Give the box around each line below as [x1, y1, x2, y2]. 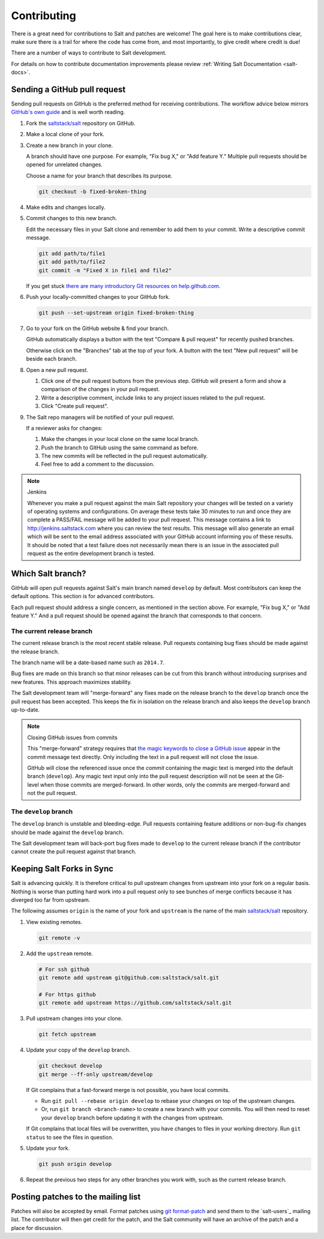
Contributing [11, 9, 76, 22]
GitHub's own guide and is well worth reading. [11, 109, 125, 116]
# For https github [38, 991, 96, 998]
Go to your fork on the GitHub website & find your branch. [26, 325, 169, 332]
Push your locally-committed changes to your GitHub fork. [26, 293, 170, 301]
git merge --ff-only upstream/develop [38, 1071, 153, 1078]
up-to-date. [11, 706, 40, 713]
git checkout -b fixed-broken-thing [38, 188, 147, 195]
